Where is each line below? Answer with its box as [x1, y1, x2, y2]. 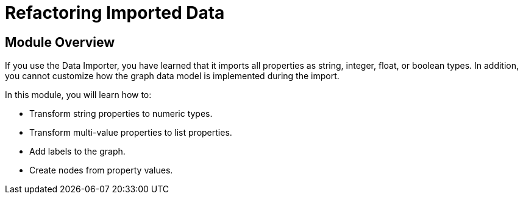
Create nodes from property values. [29, 165, 173, 176]
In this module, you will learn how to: [5, 89, 152, 100]
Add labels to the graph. [29, 146, 126, 157]
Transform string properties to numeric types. [29, 108, 213, 119]
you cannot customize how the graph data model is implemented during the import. [5, 71, 340, 82]
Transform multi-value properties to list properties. [29, 127, 232, 138]
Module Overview [5, 34, 115, 50]
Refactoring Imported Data [5, 2, 225, 23]
